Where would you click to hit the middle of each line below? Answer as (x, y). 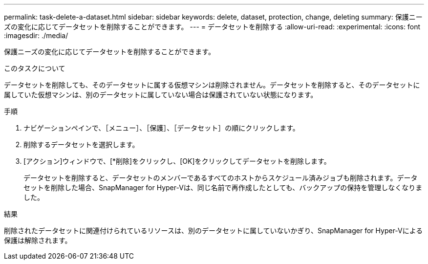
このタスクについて (35, 68)
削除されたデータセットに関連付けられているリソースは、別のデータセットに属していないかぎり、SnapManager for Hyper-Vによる (214, 231)
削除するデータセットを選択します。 (81, 144)
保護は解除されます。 (38, 240)
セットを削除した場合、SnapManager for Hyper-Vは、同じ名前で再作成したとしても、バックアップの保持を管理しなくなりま (223, 187)
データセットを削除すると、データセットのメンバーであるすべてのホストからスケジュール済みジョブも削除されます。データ (221, 178)
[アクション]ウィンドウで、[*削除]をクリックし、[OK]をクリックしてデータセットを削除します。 (177, 161)
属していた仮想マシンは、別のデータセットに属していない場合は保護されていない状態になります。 (161, 95)
